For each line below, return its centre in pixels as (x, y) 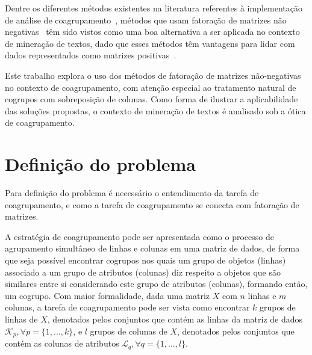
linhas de (21, 319)
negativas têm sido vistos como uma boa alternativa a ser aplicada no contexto (152, 32)
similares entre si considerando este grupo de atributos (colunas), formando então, (156, 284)
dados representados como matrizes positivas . (91, 55)
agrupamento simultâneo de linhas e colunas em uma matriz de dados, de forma (152, 248)
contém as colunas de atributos (62, 343)
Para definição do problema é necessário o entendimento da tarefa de (132, 193)
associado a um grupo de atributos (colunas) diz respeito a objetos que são (143, 272)
